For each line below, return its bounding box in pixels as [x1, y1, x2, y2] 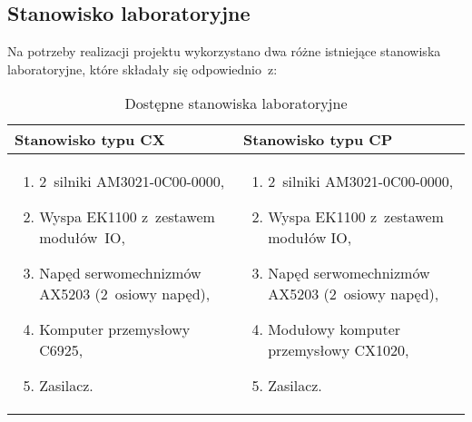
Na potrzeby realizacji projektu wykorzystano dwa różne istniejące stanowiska [7, 42, 441, 61]
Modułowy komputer [268, 319, 401, 340]
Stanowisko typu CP [243, 129, 393, 151]
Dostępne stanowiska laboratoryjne [124, 93, 348, 114]
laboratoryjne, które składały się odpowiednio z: [7, 59, 278, 78]
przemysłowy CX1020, [268, 339, 409, 361]
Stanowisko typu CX [15, 129, 165, 151]
